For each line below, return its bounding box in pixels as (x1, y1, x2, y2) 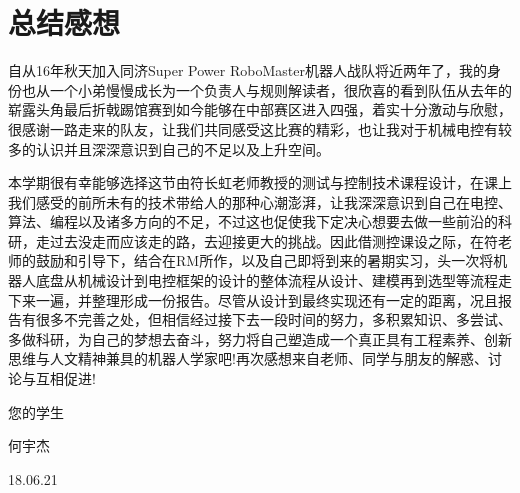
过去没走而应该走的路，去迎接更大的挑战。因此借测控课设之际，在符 (49, 230, 498, 251)
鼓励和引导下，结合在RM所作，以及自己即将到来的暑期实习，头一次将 (35, 250, 494, 271)
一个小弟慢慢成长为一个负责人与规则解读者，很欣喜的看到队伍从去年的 (49, 79, 512, 100)
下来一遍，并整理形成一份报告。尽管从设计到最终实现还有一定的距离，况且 (8, 289, 498, 310)
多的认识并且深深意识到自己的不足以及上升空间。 (8, 138, 330, 159)
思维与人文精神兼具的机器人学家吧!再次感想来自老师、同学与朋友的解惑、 (8, 348, 488, 369)
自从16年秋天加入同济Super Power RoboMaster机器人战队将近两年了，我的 (8, 60, 487, 81)
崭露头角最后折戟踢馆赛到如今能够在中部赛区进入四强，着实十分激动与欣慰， (8, 99, 512, 120)
